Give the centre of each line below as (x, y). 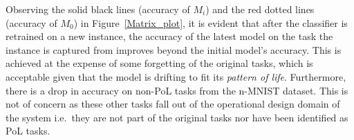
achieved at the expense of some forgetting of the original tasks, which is (159, 63)
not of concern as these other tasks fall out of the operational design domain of (173, 104)
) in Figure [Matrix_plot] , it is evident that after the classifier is (211, 22)
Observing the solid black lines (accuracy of (98, 9)
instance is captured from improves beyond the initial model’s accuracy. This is (174, 49)
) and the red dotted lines (260, 9)
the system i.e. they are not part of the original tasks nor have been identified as (177, 117)
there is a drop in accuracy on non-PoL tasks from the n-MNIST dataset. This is (177, 90)
